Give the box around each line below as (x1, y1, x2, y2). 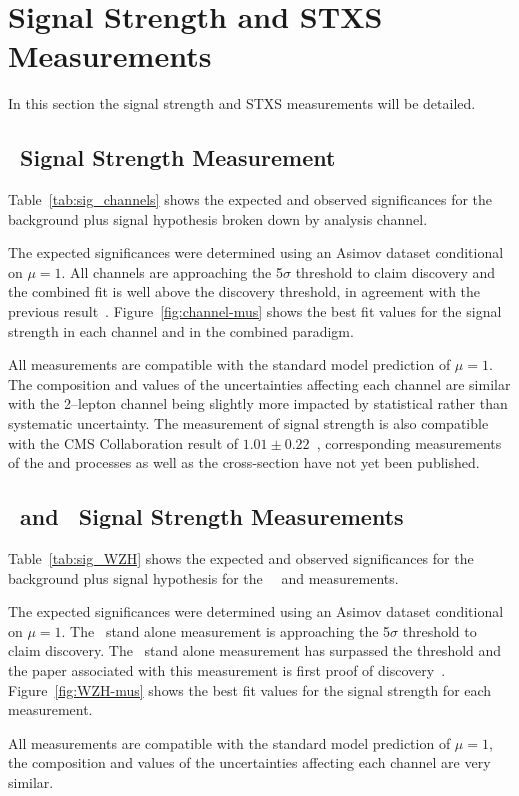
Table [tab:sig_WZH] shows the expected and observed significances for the (8, 548, 474, 569)
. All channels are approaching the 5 (61, 261, 283, 282)
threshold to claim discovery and (295, 261, 496, 282)
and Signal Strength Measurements (20, 501, 404, 532)
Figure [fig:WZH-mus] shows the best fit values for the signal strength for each (8, 679, 492, 700)
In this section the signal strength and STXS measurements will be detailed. (8, 93, 476, 114)
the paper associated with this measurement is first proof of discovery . (8, 660, 446, 680)
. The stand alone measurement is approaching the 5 (61, 620, 391, 641)
